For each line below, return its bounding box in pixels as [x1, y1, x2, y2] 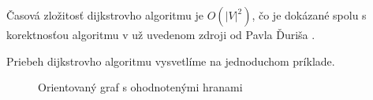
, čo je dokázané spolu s [252, 7, 367, 23]
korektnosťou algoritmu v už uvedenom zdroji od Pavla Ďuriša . [6, 27, 315, 42]
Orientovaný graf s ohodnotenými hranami [38, 79, 243, 95]
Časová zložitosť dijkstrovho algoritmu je [6, 7, 203, 23]
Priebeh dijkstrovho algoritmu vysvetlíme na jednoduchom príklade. [6, 52, 335, 69]
